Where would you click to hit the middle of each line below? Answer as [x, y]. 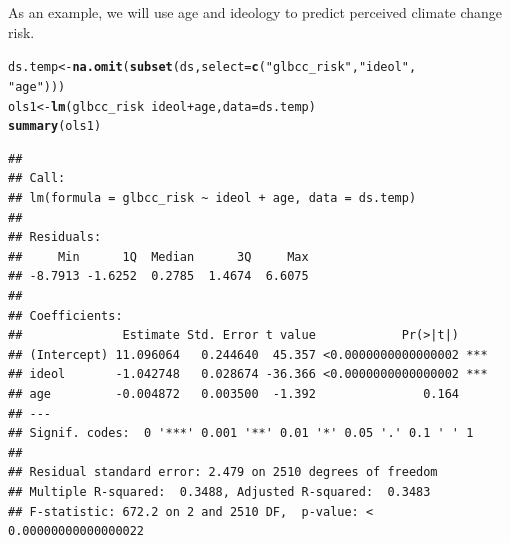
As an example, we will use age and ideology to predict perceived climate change [255, 12]
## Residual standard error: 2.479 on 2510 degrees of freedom [223, 472]
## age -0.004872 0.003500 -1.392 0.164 [234, 393]
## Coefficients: [65, 315]
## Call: [37, 178]
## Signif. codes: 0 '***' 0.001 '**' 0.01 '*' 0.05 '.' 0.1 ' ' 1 [241, 433]
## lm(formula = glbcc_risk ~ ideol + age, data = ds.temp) [212, 198]
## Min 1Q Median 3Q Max [158, 256]
